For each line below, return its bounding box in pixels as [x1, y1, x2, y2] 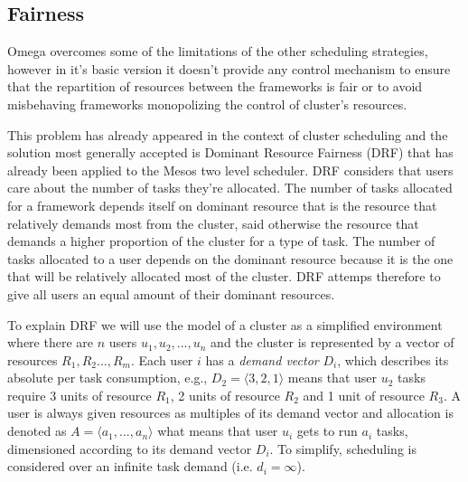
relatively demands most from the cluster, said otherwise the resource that [7, 213, 419, 232]
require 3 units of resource [7, 385, 152, 404]
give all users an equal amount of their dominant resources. [7, 284, 335, 303]
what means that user [157, 421, 278, 440]
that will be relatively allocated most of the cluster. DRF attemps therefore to [7, 267, 441, 286]
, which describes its [337, 350, 449, 369]
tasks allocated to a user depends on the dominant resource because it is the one [7, 249, 454, 268]
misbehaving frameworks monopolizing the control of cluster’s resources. [7, 94, 407, 113]
